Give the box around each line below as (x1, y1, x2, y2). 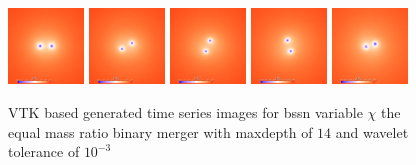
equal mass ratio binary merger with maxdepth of (8, 121, 313, 142)
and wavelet (335, 121, 409, 142)
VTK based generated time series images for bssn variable (8, 101, 363, 122)
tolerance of (8, 141, 80, 162)
